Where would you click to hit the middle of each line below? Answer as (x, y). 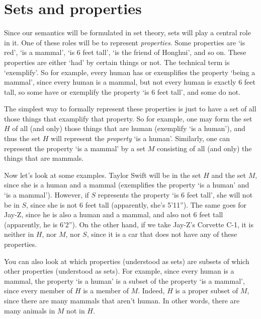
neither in (19, 234)
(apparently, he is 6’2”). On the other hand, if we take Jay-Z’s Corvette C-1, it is (129, 224)
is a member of (106, 291)
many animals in (30, 310)
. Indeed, (151, 291)
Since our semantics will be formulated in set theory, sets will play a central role (127, 33)
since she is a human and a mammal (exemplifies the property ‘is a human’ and (127, 185)
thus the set (22, 138)
